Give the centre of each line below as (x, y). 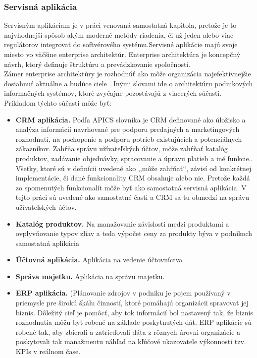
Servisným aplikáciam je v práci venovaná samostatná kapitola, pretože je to (120, 25)
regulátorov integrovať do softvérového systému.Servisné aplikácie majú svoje (121, 44)
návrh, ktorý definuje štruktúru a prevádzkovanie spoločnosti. (97, 64)
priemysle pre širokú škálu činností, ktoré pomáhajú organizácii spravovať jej (132, 303)
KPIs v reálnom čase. (48, 351)
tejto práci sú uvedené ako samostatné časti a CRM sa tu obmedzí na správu (132, 197)
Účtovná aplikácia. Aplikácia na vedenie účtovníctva (99, 260)
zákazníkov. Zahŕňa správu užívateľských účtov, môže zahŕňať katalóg (122, 149)
